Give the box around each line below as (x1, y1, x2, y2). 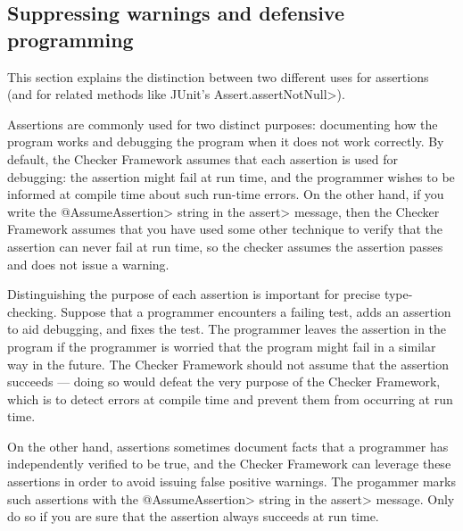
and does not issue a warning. (7, 254, 169, 273)
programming (7, 25, 134, 53)
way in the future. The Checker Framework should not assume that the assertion (7, 354, 450, 373)
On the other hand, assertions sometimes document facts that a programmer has (7, 436, 449, 455)
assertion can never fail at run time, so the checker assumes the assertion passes (7, 236, 443, 255)
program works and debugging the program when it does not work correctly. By (7, 132, 444, 151)
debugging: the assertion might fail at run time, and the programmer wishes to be (7, 167, 455, 186)
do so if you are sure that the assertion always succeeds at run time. (7, 507, 379, 526)
